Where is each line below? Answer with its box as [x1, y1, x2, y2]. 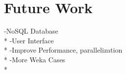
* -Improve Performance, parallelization [4, 45, 123, 55]
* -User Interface [4, 35, 54, 45]
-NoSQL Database [4, 26, 58, 36]
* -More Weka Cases [4, 54, 65, 64]
